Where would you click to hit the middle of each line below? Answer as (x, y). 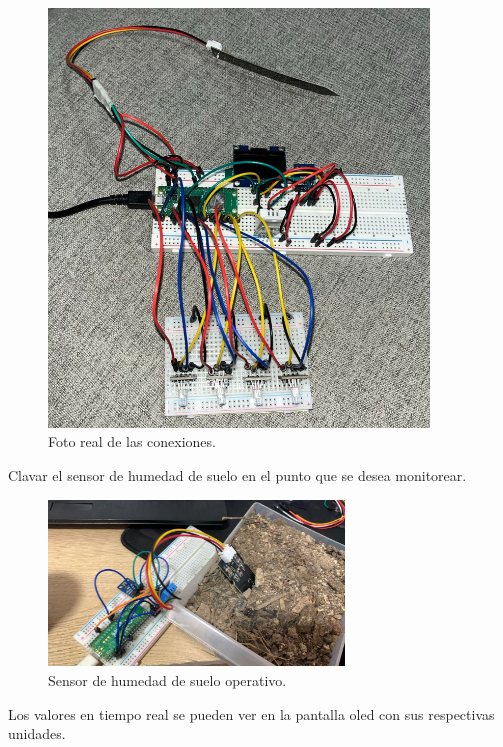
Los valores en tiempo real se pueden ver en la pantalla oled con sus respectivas (251, 713)
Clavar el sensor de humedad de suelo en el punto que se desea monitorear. (237, 474)
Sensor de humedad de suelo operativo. (167, 680)
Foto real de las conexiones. (132, 441)
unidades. (37, 733)
